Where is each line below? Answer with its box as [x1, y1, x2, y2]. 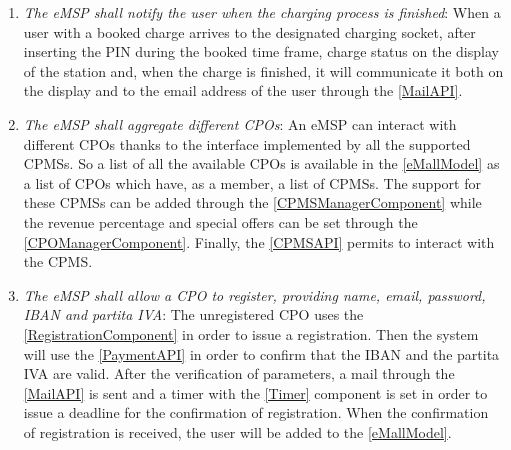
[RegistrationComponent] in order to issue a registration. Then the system [23, 323, 479, 344]
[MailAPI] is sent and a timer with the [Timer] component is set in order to [23, 382, 488, 403]
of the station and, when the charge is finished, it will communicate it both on [23, 60, 504, 81]
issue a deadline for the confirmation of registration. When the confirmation [23, 402, 489, 423]
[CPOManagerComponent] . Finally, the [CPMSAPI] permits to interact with [23, 231, 495, 252]
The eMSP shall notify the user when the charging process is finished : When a [23, 2, 501, 22]
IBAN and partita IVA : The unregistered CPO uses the [23, 304, 364, 325]
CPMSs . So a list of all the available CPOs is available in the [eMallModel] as [23, 153, 500, 174]
